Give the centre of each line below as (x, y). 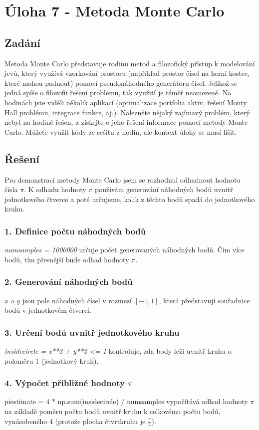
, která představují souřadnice (204, 300)
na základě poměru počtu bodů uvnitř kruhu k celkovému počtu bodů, (113, 411)
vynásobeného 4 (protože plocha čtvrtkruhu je (75, 421)
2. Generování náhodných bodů (69, 282)
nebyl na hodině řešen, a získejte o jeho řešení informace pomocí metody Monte (126, 122)
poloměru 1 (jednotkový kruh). (52, 360)
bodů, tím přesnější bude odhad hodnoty (67, 259)
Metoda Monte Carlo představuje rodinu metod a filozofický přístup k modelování (130, 63)
